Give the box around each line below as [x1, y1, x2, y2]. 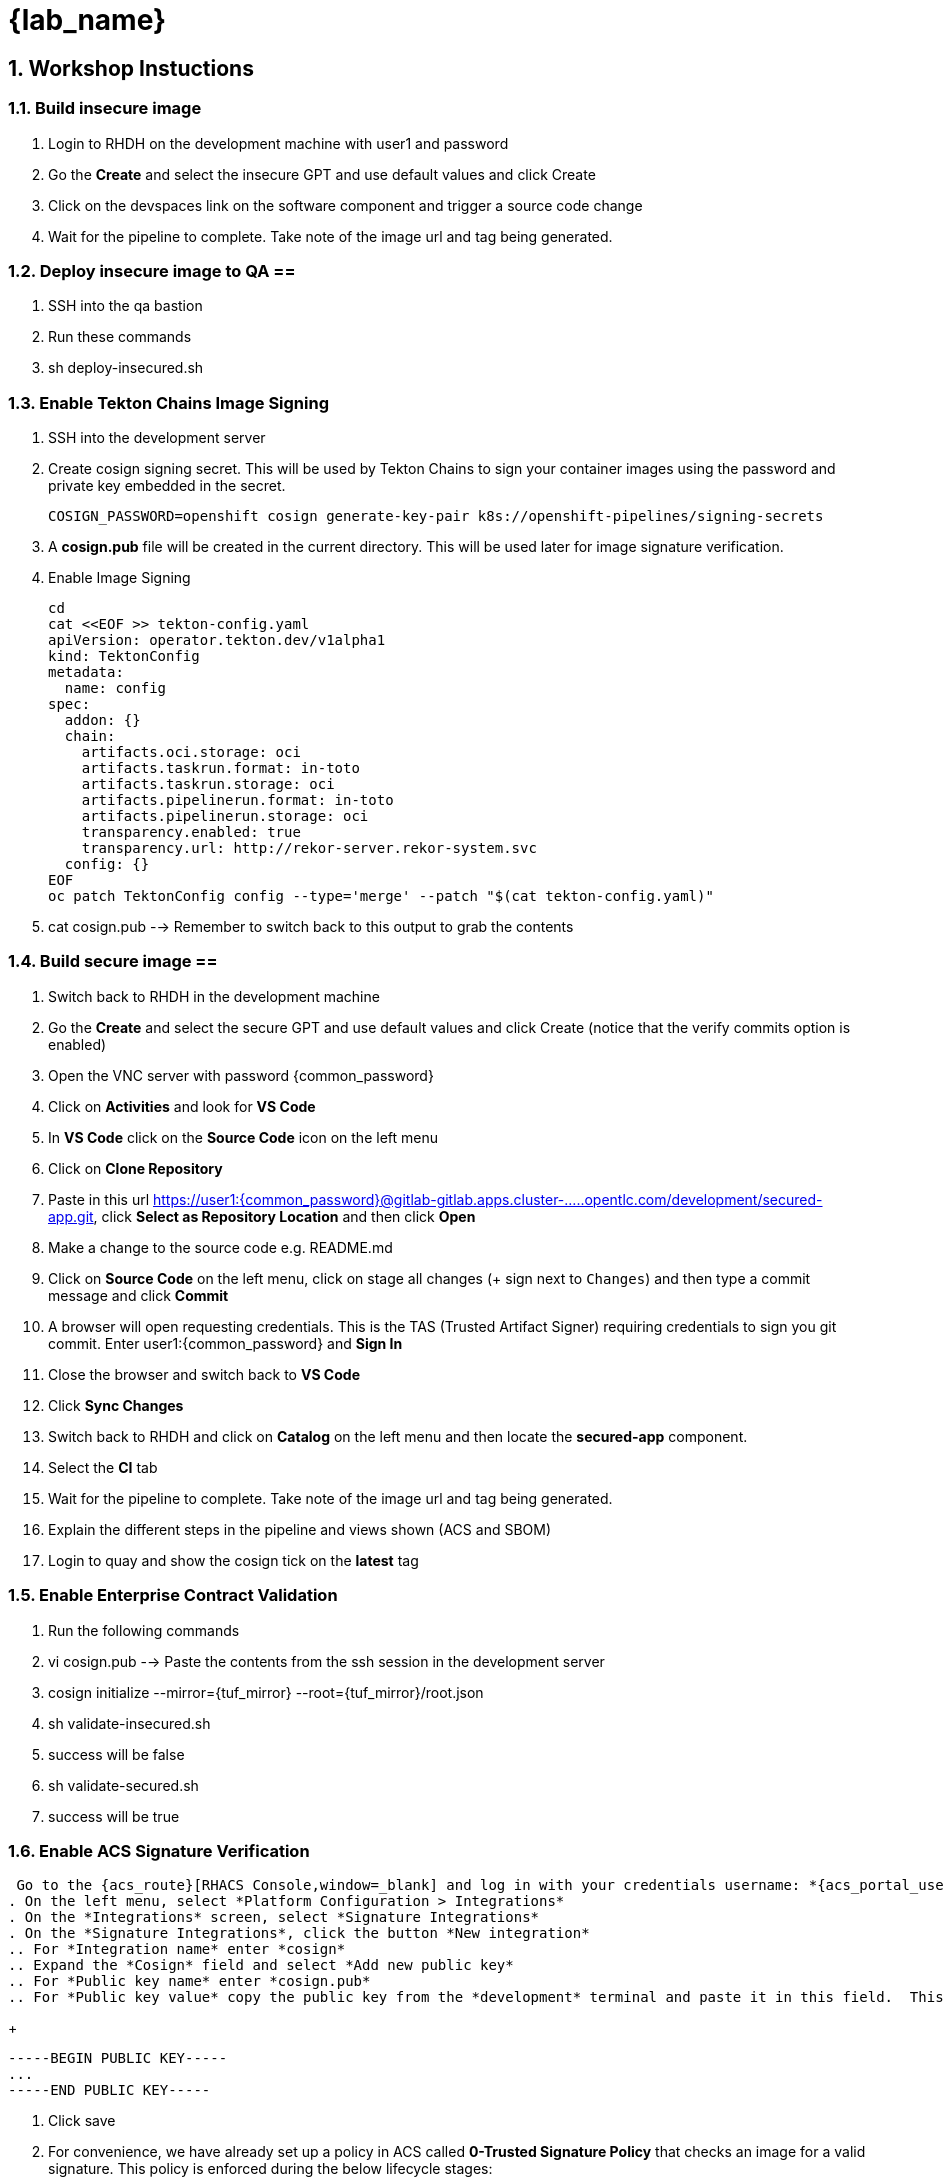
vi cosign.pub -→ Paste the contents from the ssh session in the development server [48, 1652, 605, 1670]
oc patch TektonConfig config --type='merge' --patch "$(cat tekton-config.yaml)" [48, 888, 714, 905]
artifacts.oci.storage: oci [81, 744, 301, 761]
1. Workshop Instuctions [8, 55, 254, 81]
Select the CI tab [48, 1458, 158, 1476]
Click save [48, 2112, 116, 2130]
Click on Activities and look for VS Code [48, 1097, 316, 1115]
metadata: [48, 664, 124, 681]
